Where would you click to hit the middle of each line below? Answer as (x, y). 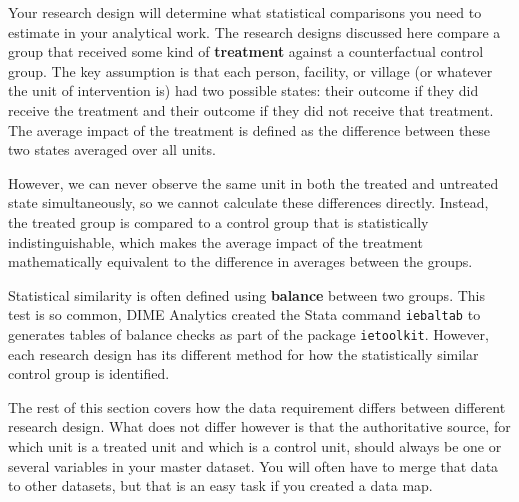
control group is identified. (89, 373)
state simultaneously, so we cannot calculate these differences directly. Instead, (248, 202)
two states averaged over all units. (112, 149)
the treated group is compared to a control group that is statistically (218, 221)
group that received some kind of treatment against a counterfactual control (246, 51)
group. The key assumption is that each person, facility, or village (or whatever (250, 70)
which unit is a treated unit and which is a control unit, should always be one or (255, 446)
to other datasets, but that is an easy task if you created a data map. (220, 485)
